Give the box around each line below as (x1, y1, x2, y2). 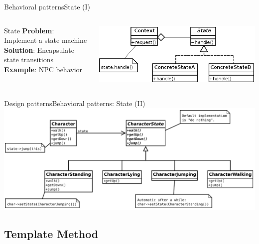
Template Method (4, 226, 99, 241)
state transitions (4, 54, 54, 65)
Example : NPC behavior (4, 64, 83, 74)
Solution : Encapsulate (4, 44, 74, 55)
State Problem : (4, 25, 54, 35)
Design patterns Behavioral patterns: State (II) (4, 98, 145, 108)
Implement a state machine (4, 35, 87, 45)
